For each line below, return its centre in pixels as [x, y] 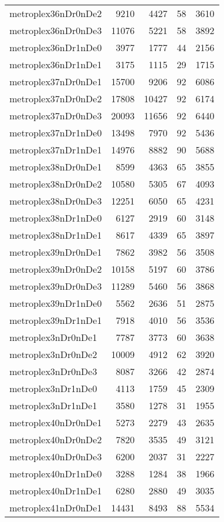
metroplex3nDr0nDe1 [53, 337]
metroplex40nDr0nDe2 [56, 439]
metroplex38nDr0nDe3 [56, 201]
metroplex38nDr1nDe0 [56, 218]
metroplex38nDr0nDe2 [56, 184]
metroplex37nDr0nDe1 [56, 81]
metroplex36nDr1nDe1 [56, 64]
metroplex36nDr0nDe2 [56, 13]
